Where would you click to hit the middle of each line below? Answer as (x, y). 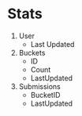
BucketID (45, 95)
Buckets (32, 52)
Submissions (39, 86)
